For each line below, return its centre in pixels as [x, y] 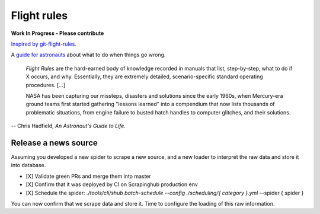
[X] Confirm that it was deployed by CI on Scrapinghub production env [112, 184]
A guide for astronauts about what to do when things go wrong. [88, 55]
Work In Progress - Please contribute [57, 33]
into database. [28, 165]
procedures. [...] [45, 85]
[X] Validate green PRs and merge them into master [88, 176]
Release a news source [54, 143]
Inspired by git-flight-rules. [44, 44]
